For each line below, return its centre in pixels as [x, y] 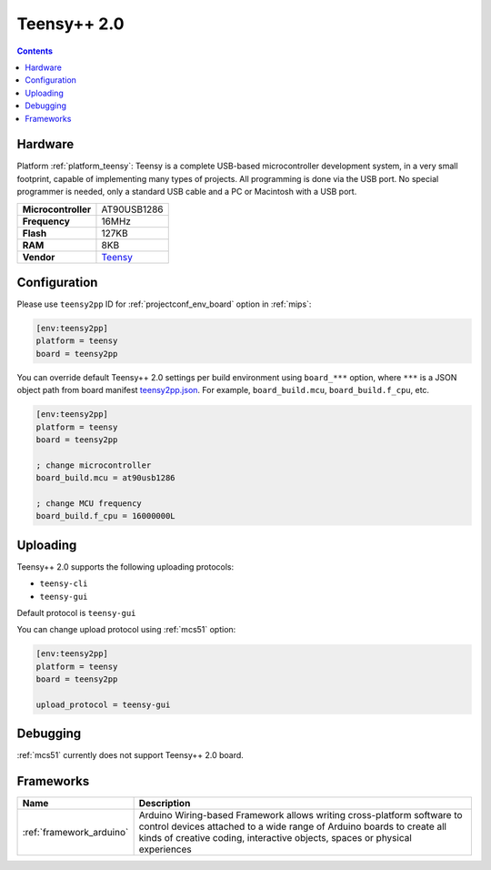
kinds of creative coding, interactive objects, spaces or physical [276, 838]
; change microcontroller [94, 465]
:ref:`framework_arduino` [75, 833]
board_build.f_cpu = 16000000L [106, 516]
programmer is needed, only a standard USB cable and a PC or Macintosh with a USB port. [187, 192]
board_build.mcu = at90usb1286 [106, 478]
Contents [35, 51]
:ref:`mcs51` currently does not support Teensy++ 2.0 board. [130, 755]
